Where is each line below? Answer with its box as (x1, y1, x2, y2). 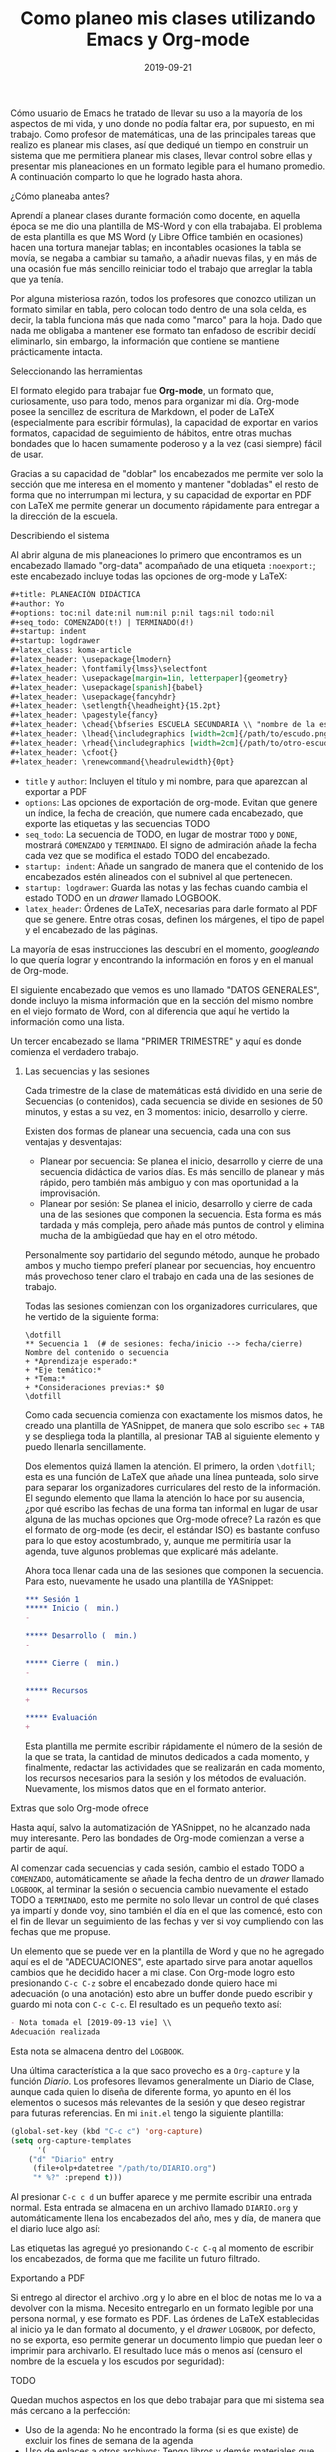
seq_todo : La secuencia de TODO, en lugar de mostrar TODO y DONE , (24, 828, 298, 840)
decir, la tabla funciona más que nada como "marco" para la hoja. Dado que (10, 313, 323, 326)
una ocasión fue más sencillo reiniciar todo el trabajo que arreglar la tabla (10, 262, 313, 274)
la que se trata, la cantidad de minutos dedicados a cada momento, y (24, 1751, 310, 1763)
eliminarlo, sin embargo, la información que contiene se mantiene (10, 335, 280, 347)
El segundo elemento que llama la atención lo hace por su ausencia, (24, 1492, 305, 1504)
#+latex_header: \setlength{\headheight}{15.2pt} (10, 701, 222, 711)
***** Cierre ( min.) (24, 1658, 120, 1668)
